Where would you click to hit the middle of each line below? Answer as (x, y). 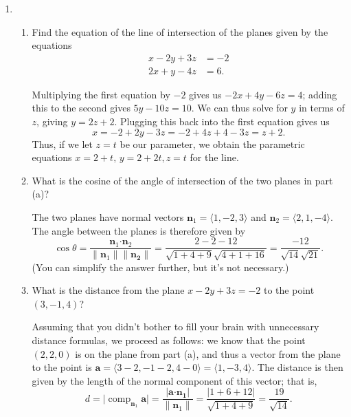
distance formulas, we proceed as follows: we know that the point (169, 340)
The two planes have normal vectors (108, 217)
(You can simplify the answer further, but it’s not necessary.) (160, 267)
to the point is (62, 367)
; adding (320, 94)
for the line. (214, 157)
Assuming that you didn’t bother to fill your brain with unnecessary (175, 327)
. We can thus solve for (239, 108)
